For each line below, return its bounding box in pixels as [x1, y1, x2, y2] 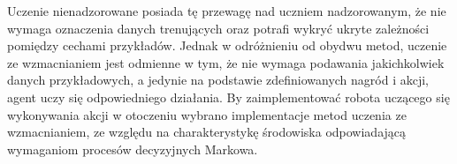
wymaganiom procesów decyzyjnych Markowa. [7, 139, 258, 158]
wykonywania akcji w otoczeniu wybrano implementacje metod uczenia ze [7, 105, 407, 123]
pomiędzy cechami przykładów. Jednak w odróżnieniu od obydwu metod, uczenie [7, 36, 447, 55]
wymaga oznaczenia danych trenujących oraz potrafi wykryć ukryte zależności [7, 19, 430, 37]
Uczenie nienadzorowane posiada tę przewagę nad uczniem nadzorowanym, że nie [7, 2, 446, 19]
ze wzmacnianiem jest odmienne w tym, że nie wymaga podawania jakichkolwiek [7, 53, 445, 71]
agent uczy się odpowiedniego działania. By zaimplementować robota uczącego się [7, 87, 450, 106]
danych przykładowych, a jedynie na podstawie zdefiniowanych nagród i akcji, [7, 71, 430, 89]
